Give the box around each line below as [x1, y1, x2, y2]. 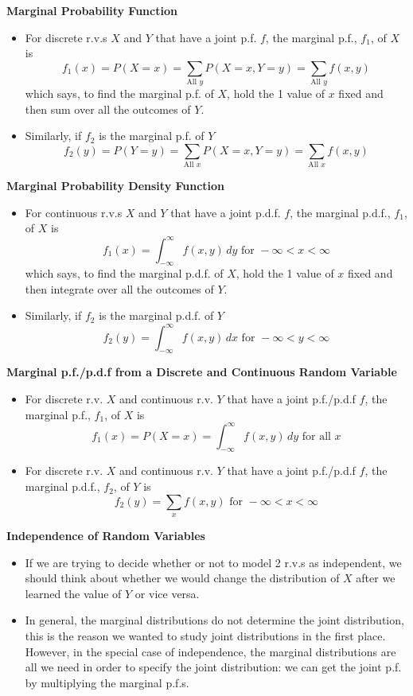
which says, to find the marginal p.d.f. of [25, 265, 224, 282]
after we [356, 570, 395, 586]
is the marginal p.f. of [99, 127, 205, 144]
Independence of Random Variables [6, 527, 205, 544]
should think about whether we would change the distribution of [25, 570, 340, 586]
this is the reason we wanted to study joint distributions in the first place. [25, 628, 386, 644]
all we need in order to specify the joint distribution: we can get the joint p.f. [25, 659, 402, 675]
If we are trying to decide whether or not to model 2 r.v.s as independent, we [25, 554, 402, 570]
